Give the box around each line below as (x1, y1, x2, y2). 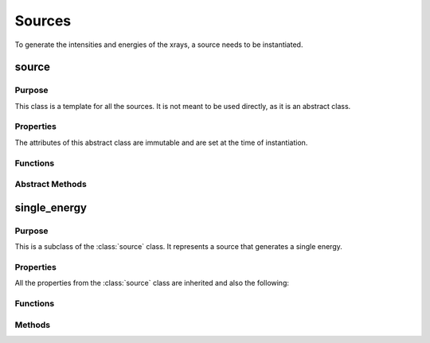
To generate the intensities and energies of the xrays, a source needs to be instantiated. (14, 40, 303, 49)
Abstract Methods (14, 179, 87, 190)
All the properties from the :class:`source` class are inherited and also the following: (14, 279, 290, 288)
